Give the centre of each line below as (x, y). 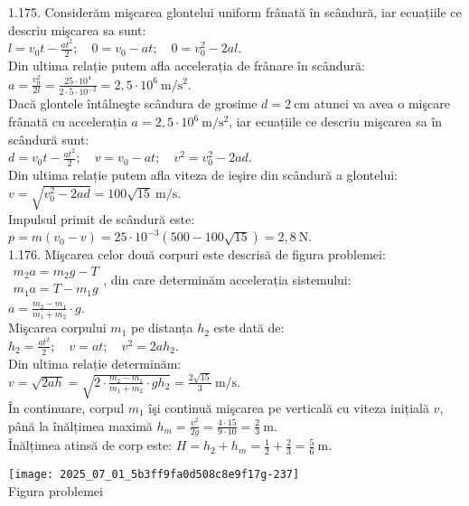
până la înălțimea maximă (80, 425)
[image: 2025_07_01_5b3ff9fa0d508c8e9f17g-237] (154, 475)
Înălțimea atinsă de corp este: (90, 445)
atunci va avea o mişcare (382, 103)
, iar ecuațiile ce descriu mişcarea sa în (336, 122)
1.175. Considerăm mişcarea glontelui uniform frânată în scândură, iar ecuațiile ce (235, 12)
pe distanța (162, 328)
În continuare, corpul (66, 407)
